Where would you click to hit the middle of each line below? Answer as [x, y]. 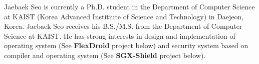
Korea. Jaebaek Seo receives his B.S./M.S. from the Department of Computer [123, 26]
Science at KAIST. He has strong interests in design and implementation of [120, 35]
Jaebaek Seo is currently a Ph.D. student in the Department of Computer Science [129, 6]
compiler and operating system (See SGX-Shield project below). [105, 55]
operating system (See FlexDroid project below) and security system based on [126, 45]
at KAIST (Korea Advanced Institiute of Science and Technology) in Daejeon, [124, 16]
